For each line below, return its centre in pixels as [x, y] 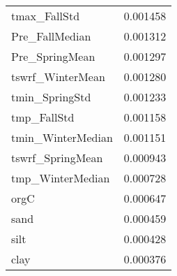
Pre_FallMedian [51, 36]
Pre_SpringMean [53, 56]
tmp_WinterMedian [61, 178]
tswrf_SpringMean [57, 158]
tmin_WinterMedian [62, 137]
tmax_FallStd [46, 16]
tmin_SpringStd [51, 97]
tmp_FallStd [43, 117]
